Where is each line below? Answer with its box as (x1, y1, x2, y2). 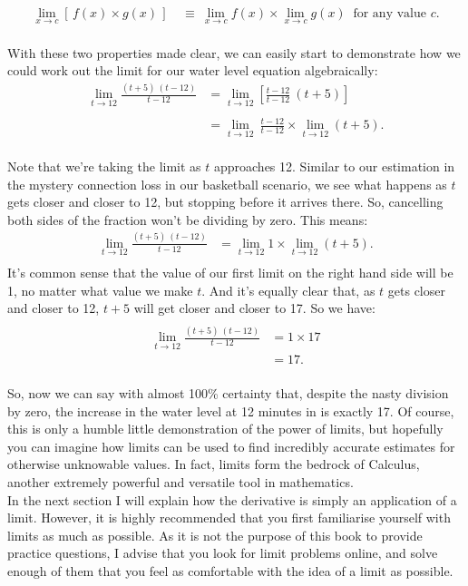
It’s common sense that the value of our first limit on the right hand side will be (7, 262, 453, 281)
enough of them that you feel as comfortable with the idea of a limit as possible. (7, 561, 453, 580)
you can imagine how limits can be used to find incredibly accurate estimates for (7, 436, 455, 455)
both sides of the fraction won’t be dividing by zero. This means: (7, 210, 368, 229)
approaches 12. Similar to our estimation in (213, 156, 455, 175)
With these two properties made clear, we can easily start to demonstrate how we (7, 43, 461, 62)
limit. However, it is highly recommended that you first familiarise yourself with (7, 508, 451, 527)
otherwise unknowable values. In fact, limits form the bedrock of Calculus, (7, 454, 420, 474)
